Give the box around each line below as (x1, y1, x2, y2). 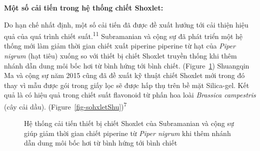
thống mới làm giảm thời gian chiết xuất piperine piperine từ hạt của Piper (4, 40, 235, 51)
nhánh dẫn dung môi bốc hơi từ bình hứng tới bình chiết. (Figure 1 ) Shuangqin (4, 60, 249, 70)
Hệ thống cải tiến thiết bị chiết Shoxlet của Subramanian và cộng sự (24, 118, 234, 128)
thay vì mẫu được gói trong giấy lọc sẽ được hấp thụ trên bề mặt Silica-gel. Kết (4, 79, 249, 90)
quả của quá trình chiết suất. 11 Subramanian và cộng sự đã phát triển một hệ (4, 29, 243, 41)
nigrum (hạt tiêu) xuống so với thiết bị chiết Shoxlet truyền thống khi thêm (4, 50, 237, 61)
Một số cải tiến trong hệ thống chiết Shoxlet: (4, 2, 163, 12)
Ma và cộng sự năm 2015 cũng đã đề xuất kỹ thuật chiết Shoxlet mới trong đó (4, 70, 245, 80)
